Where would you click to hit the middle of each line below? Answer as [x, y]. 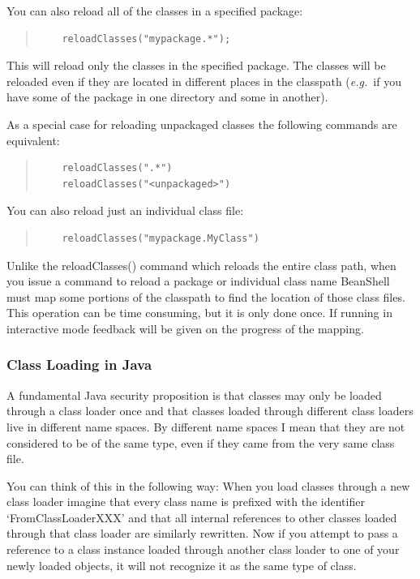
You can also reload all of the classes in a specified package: [155, 11]
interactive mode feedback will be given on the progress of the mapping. [185, 328]
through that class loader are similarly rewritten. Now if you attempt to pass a [202, 533]
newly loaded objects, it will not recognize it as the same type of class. [182, 565]
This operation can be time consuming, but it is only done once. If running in [199, 313]
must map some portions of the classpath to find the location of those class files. [206, 296]
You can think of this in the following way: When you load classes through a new [208, 485]
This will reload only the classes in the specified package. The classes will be [196, 65]
